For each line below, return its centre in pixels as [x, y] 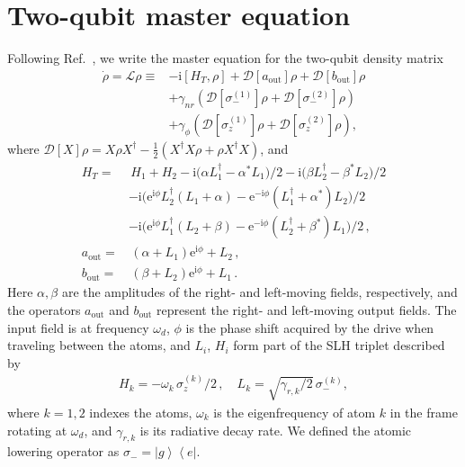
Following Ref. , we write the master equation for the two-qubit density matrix [225, 58]
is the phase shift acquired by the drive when [310, 327]
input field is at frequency [78, 327]
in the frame [424, 412]
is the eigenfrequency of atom [295, 412]
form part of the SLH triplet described [339, 345]
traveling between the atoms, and [99, 345]
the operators [44, 309]
